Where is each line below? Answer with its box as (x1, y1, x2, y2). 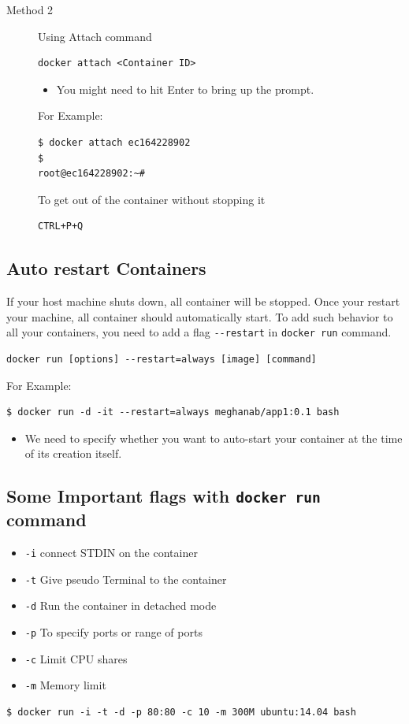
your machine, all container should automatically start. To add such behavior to (6, 308, 393, 325)
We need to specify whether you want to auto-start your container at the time (24, 429, 403, 446)
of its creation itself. (24, 445, 122, 462)
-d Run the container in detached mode (24, 597, 217, 614)
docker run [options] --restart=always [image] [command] (6, 353, 317, 365)
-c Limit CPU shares (24, 650, 128, 666)
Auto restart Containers (6, 256, 206, 280)
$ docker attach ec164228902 (38, 136, 191, 148)
